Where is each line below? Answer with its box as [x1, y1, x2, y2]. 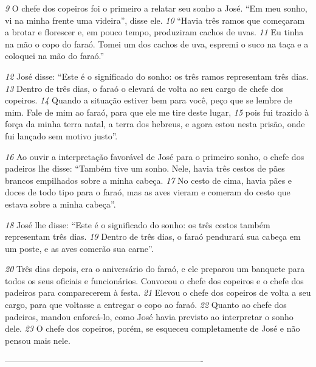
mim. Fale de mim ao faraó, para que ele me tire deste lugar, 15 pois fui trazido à [5, 105, 309, 118]
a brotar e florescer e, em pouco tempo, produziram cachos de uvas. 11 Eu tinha [5, 26, 304, 38]
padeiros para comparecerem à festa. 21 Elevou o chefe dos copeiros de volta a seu [5, 286, 311, 299]
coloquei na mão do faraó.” [5, 49, 104, 62]
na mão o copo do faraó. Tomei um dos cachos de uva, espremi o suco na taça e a [5, 37, 309, 50]
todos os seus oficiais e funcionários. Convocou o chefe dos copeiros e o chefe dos [5, 274, 304, 287]
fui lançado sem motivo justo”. [5, 129, 118, 142]
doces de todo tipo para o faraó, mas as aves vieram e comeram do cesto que [5, 186, 290, 198]
